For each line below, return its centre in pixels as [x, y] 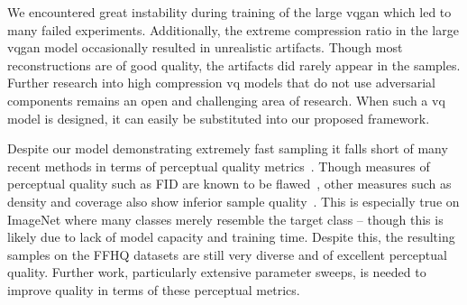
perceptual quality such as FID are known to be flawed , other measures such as [229, 184]
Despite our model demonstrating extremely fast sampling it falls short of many [228, 148]
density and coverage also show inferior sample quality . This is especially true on [233, 201]
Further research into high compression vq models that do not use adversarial [222, 83]
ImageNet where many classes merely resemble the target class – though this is [225, 219]
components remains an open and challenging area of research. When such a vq [226, 100]
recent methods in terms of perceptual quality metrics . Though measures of [219, 166]
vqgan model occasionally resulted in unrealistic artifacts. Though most [205, 47]
